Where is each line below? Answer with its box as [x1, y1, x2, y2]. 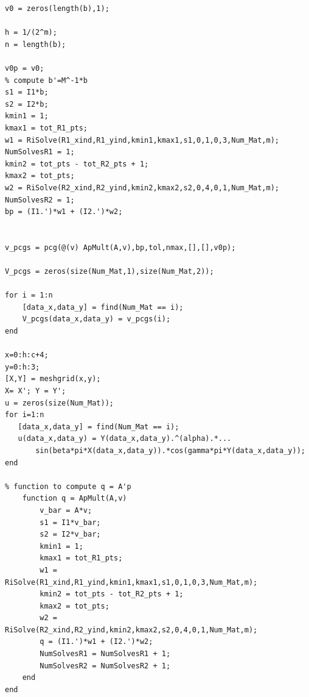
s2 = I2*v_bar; [40, 530, 101, 539]
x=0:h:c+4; [5, 351, 49, 360]
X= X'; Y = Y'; [5, 387, 66, 395]
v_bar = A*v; [40, 506, 92, 515]
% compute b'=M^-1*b [5, 76, 88, 85]
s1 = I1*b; [5, 88, 49, 97]
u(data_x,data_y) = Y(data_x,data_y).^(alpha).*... [18, 434, 232, 443]
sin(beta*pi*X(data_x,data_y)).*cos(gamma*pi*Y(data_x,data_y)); [35, 446, 305, 455]
